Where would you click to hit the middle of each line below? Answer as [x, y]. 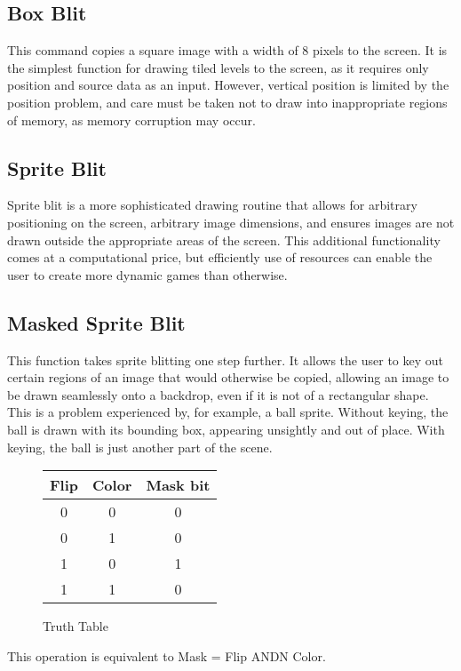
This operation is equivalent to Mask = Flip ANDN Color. [167, 655]
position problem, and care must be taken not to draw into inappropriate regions [227, 102]
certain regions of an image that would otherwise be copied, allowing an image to [228, 377]
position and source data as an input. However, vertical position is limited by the [228, 85]
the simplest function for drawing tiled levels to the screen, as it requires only [218, 67]
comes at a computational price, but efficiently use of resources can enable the [220, 257]
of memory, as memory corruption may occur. [131, 120]
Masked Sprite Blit [96, 322]
